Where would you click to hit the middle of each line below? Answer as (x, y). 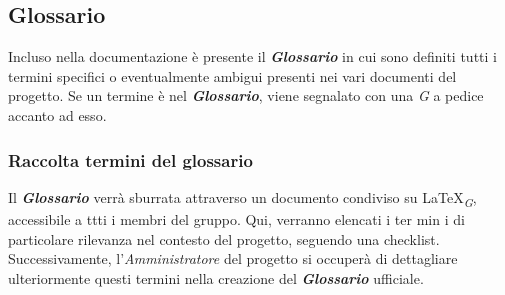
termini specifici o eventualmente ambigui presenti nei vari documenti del (232, 75)
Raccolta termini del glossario (130, 159)
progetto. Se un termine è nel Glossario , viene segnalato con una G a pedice (246, 95)
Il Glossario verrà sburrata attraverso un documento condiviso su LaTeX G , (242, 198)
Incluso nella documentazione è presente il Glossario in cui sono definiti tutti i (252, 56)
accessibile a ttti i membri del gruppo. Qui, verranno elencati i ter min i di (236, 218)
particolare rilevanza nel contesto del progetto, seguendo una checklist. (224, 238)
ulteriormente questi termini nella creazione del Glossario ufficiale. (216, 277)
